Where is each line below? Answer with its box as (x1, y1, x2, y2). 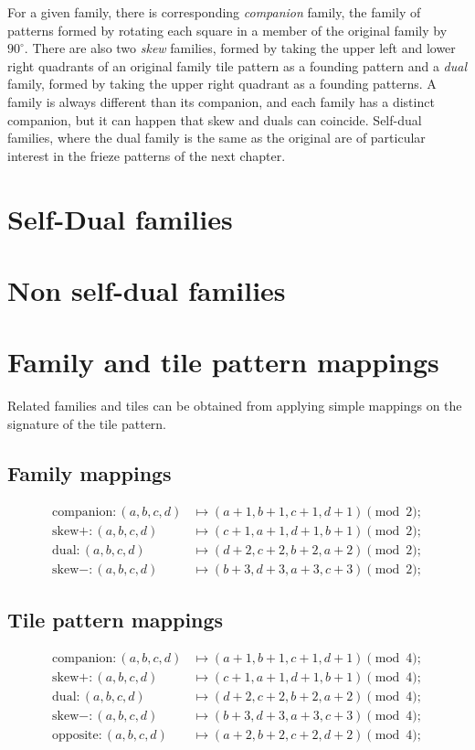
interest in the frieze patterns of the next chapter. (7, 145, 286, 165)
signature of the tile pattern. (7, 413, 167, 433)
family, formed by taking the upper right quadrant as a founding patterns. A (7, 74, 437, 93)
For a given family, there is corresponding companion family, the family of (7, 3, 421, 21)
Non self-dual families (7, 271, 286, 308)
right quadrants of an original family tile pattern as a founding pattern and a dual (7, 56, 468, 75)
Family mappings (7, 458, 172, 487)
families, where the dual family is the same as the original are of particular (7, 128, 426, 147)
